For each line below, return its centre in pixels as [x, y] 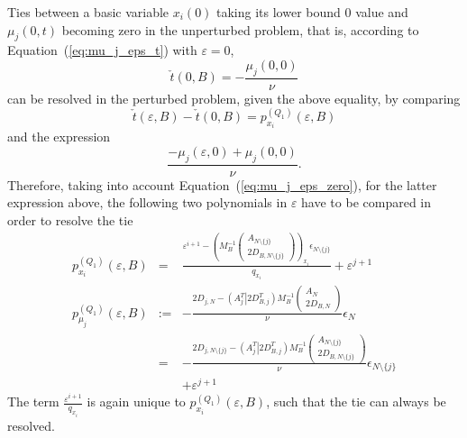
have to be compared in [366, 202]
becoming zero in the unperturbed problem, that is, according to [240, 29]
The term [33, 401]
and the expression [59, 137]
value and [382, 12]
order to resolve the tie [70, 219]
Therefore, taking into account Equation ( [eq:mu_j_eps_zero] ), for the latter [222, 184]
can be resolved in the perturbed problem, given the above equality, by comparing [234, 98]
